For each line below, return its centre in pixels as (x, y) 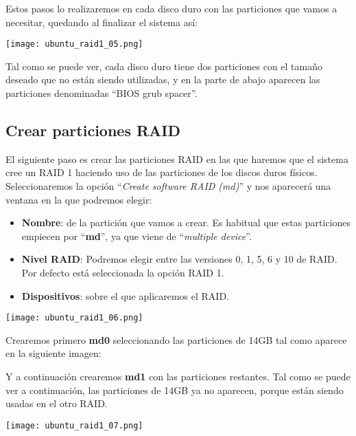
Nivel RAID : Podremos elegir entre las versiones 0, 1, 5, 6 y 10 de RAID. (179, 259)
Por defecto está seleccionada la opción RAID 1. (123, 272)
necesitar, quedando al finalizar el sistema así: (102, 22)
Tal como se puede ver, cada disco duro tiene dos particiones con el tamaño (164, 66)
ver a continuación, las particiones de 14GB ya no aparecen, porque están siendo (175, 390)
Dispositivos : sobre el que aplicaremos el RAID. (126, 295)
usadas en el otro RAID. (57, 403)
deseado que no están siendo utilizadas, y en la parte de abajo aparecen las (163, 79)
